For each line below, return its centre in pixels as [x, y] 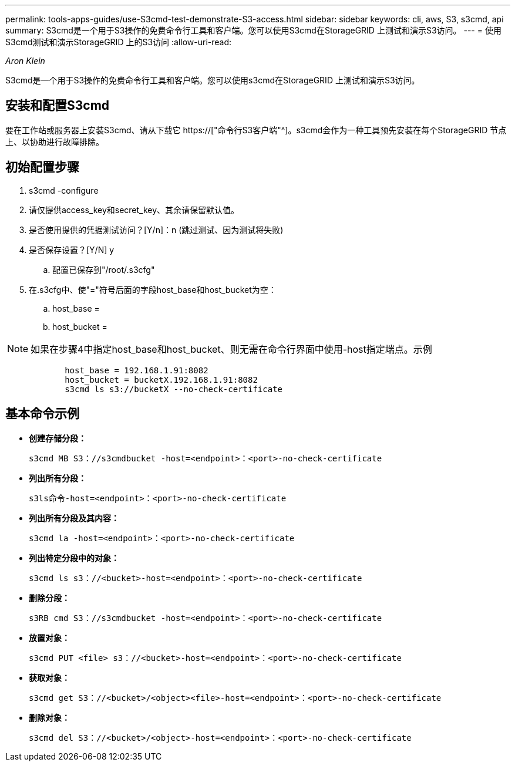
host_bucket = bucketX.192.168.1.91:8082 [161, 379]
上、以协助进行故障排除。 [55, 141]
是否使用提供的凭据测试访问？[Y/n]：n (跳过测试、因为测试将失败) [156, 230]
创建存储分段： [58, 438]
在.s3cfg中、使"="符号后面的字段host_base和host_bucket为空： [153, 289]
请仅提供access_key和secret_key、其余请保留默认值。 [134, 210]
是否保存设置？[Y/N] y [72, 249]
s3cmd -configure [64, 190]
